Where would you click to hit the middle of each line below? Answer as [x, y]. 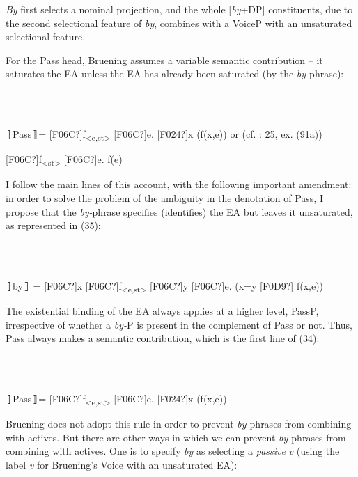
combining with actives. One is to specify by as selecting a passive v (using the [173, 451]
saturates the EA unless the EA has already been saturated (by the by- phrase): [175, 73]
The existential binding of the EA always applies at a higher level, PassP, [162, 311]
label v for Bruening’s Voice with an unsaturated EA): [122, 464]
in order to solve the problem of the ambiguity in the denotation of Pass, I [164, 198]
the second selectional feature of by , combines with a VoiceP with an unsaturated [179, 23]
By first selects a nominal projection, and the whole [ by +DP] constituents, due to [179, 9]
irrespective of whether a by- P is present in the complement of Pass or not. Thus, [179, 324]
